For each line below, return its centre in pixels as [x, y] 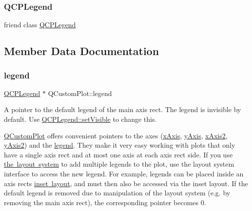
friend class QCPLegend [40, 25]
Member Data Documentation [82, 51]
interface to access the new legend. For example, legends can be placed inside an [124, 173]
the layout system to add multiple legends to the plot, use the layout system [119, 164]
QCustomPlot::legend [80, 93]
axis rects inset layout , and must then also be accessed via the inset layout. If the [126, 183]
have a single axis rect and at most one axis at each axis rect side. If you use [118, 154]
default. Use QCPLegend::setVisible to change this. [80, 119]
